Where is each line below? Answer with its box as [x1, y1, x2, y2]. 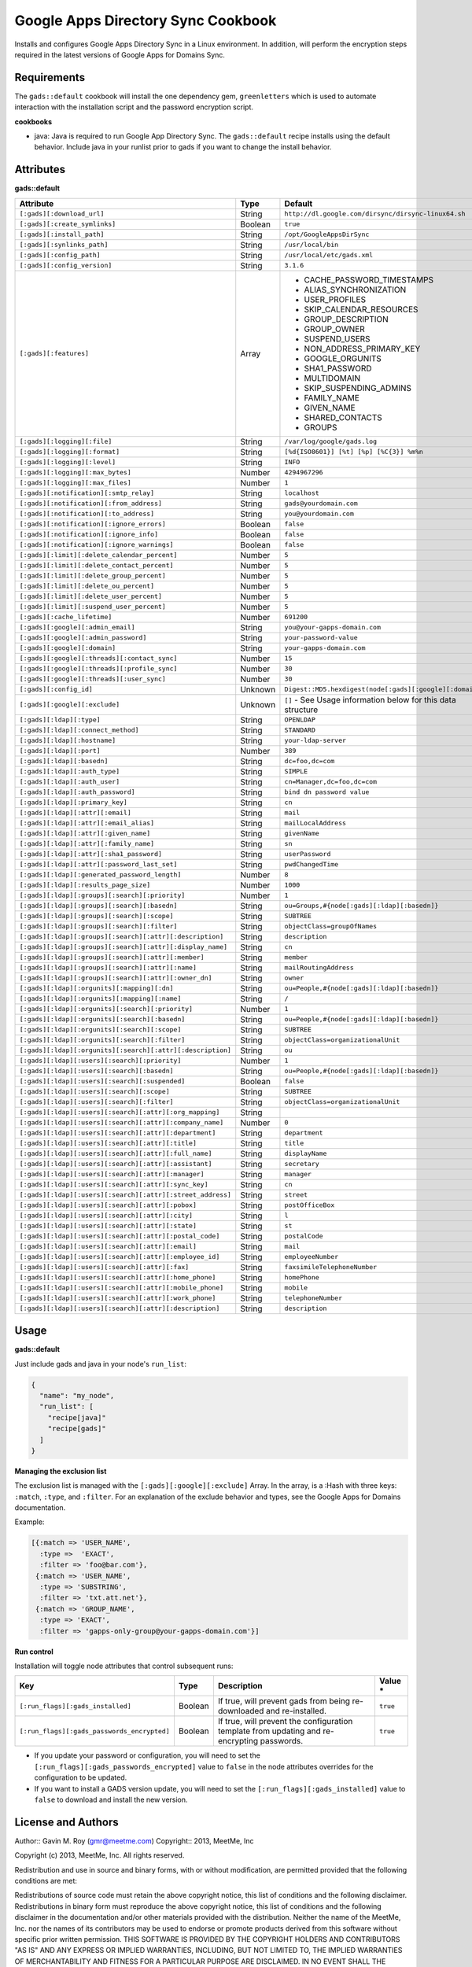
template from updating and [217, 1725, 322, 1736]
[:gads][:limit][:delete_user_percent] [19, 592, 163, 601]
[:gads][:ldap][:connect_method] [19, 726, 139, 735]
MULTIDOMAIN [304, 372, 361, 383]
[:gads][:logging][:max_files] [19, 478, 131, 487]
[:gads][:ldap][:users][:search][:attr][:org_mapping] [19, 1108, 220, 1116]
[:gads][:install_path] [19, 231, 105, 239]
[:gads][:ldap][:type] [19, 716, 101, 724]
